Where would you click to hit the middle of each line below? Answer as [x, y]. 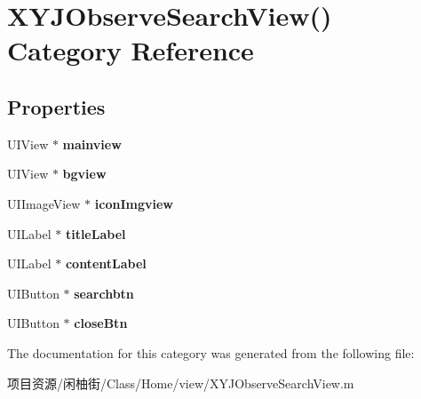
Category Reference [131, 50]
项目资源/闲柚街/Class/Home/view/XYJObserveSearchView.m [181, 383]
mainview [92, 144]
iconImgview [134, 203]
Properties [56, 106]
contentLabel [106, 263]
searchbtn [104, 293]
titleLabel [95, 233]
